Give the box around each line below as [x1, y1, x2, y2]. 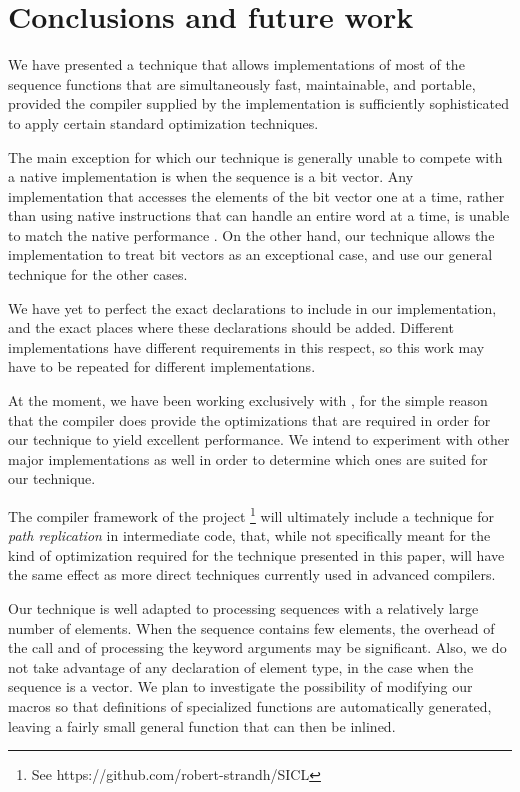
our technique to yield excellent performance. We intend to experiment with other [8, 429, 510, 450]
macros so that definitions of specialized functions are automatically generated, [8, 696, 492, 716]
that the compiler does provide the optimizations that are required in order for [8, 409, 491, 430]
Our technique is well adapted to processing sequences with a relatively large [8, 598, 479, 619]
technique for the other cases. [8, 264, 188, 285]
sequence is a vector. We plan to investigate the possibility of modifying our [8, 676, 473, 697]
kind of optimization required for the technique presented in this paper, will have [8, 544, 505, 565]
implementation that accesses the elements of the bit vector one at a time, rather [8, 185, 505, 206]
